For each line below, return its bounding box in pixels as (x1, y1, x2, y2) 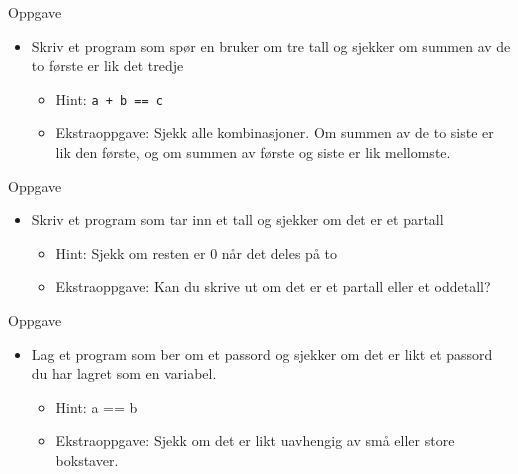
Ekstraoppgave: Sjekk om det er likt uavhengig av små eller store (55, 430, 455, 451)
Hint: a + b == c (55, 88, 163, 109)
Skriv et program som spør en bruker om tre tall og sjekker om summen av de (31, 35, 511, 56)
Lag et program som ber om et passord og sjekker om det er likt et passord (31, 343, 493, 364)
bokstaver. (55, 449, 119, 470)
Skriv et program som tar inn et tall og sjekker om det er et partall (31, 209, 444, 230)
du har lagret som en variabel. (31, 363, 217, 384)
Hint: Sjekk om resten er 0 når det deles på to (55, 242, 338, 263)
